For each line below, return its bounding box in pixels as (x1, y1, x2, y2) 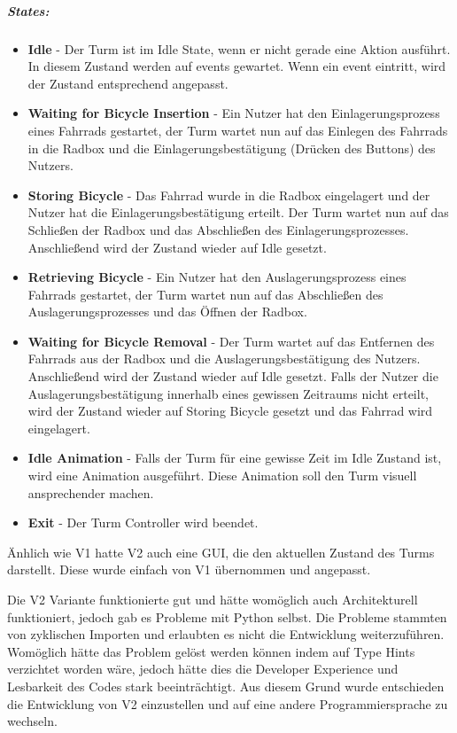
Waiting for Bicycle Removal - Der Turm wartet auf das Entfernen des (27, 331, 435, 350)
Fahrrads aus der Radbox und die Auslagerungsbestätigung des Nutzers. (27, 349, 421, 368)
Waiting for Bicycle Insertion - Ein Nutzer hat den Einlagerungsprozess (27, 104, 440, 122)
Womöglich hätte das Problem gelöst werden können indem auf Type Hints (7, 642, 415, 660)
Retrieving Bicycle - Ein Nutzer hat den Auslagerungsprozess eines (27, 268, 407, 286)
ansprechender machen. (27, 483, 154, 502)
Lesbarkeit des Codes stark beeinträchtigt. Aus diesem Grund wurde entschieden (7, 676, 445, 695)
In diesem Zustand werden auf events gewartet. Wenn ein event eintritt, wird (27, 57, 446, 75)
